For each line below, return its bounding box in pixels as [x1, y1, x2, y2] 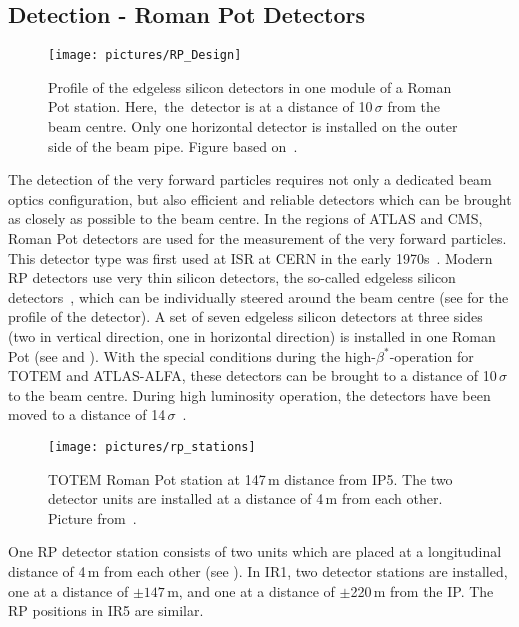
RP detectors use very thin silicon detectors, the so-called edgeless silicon [8, 267, 456, 288]
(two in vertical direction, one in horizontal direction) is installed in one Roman [8, 325, 496, 346]
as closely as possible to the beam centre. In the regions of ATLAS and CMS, [8, 208, 483, 229]
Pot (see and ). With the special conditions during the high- [8, 345, 376, 366]
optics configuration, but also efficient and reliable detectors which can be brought [8, 188, 512, 209]
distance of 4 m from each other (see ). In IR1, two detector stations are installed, [8, 560, 508, 581]
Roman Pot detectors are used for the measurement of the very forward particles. [8, 228, 507, 249]
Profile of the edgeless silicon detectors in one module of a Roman [48, 76, 452, 97]
